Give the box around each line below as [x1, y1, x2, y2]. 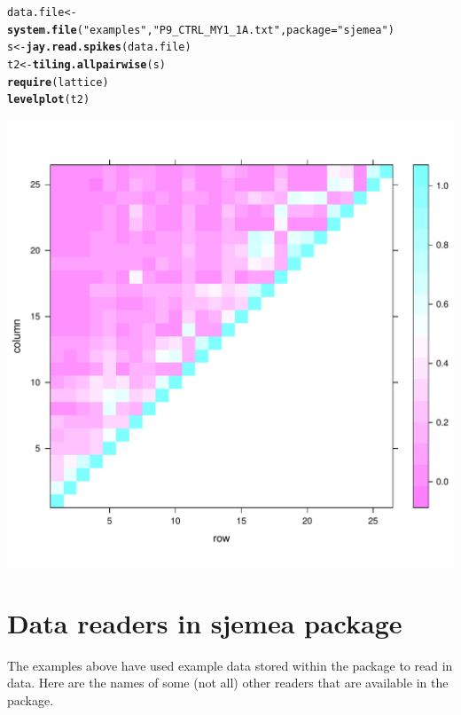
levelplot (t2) [7, 93, 90, 106]
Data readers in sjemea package [7, 604, 402, 640]
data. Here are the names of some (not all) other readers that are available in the [7, 673, 449, 692]
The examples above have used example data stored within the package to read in [7, 656, 453, 674]
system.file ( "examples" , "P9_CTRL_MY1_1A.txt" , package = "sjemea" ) [7, 23, 395, 36]
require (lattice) [7, 75, 109, 89]
